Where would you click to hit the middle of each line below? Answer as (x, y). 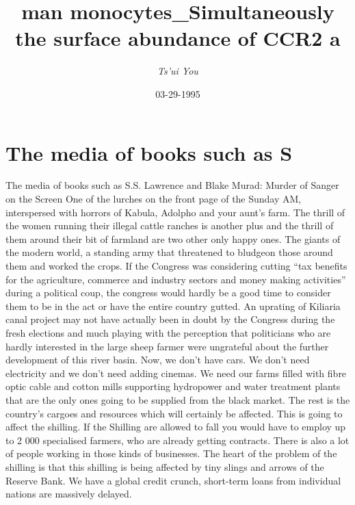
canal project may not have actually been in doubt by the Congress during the (170, 319)
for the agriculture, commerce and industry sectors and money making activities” (176, 279)
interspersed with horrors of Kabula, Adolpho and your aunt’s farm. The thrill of (175, 212)
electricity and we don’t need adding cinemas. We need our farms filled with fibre (176, 373)
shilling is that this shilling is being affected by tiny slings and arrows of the (165, 466)
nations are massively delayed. (69, 494)
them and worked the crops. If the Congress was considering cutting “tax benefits (176, 266)
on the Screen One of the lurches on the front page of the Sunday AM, (154, 199)
